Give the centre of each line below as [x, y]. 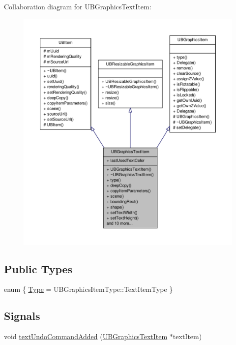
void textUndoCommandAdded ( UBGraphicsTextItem [86, 336]
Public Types [38, 268]
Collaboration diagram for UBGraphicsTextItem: [78, 6]
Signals [22, 316]
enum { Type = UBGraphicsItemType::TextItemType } [88, 289]
